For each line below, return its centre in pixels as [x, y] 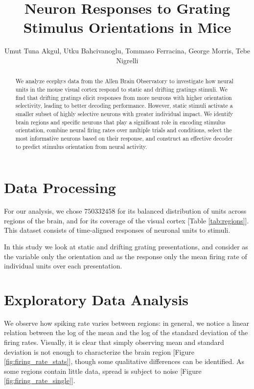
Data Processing [60, 187]
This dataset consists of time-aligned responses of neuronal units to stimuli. [117, 230]
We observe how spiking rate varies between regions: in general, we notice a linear [127, 323]
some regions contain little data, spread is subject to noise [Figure [103, 371]
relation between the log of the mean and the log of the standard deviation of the [126, 332]
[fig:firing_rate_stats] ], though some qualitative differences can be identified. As [124, 361]
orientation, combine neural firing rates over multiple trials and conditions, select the [124, 130]
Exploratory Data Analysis [96, 299]
